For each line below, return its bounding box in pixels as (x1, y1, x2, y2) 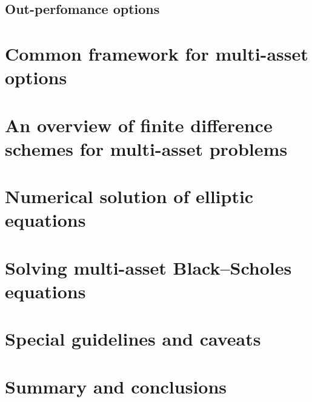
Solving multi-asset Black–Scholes (5, 255, 292, 280)
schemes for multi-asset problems (5, 136, 288, 161)
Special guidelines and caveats (5, 326, 261, 351)
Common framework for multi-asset (5, 41, 308, 65)
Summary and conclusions (5, 374, 227, 398)
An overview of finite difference (5, 112, 273, 137)
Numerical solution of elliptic (5, 184, 254, 209)
